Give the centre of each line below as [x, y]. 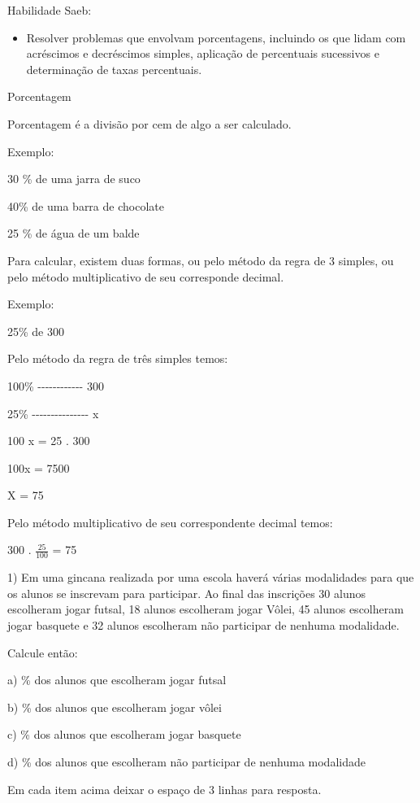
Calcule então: [43, 652]
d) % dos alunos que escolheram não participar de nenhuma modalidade [186, 762]
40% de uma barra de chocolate [86, 205]
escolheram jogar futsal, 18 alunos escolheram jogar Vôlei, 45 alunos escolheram [206, 609]
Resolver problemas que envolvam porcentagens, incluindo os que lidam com [216, 37]
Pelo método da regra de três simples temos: [118, 358]
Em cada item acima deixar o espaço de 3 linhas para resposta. [165, 789]
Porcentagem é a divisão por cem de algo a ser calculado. [149, 123]
